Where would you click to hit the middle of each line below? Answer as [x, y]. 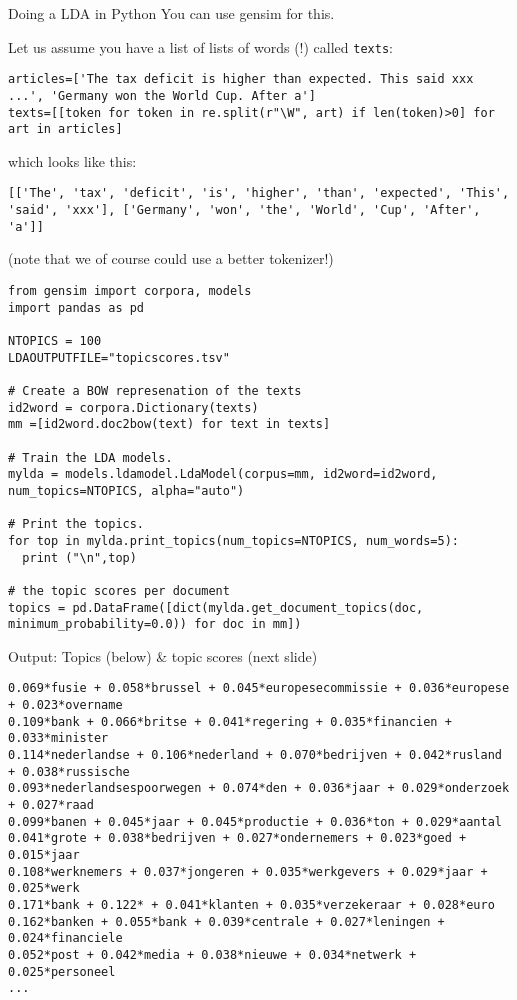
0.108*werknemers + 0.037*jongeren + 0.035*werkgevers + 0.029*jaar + [248, 871]
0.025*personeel [62, 971]
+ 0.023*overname [65, 705]
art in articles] [65, 129]
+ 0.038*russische [69, 771]
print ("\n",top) [79, 557]
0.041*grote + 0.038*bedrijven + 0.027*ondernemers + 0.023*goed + [237, 838]
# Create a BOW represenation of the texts [155, 390]
